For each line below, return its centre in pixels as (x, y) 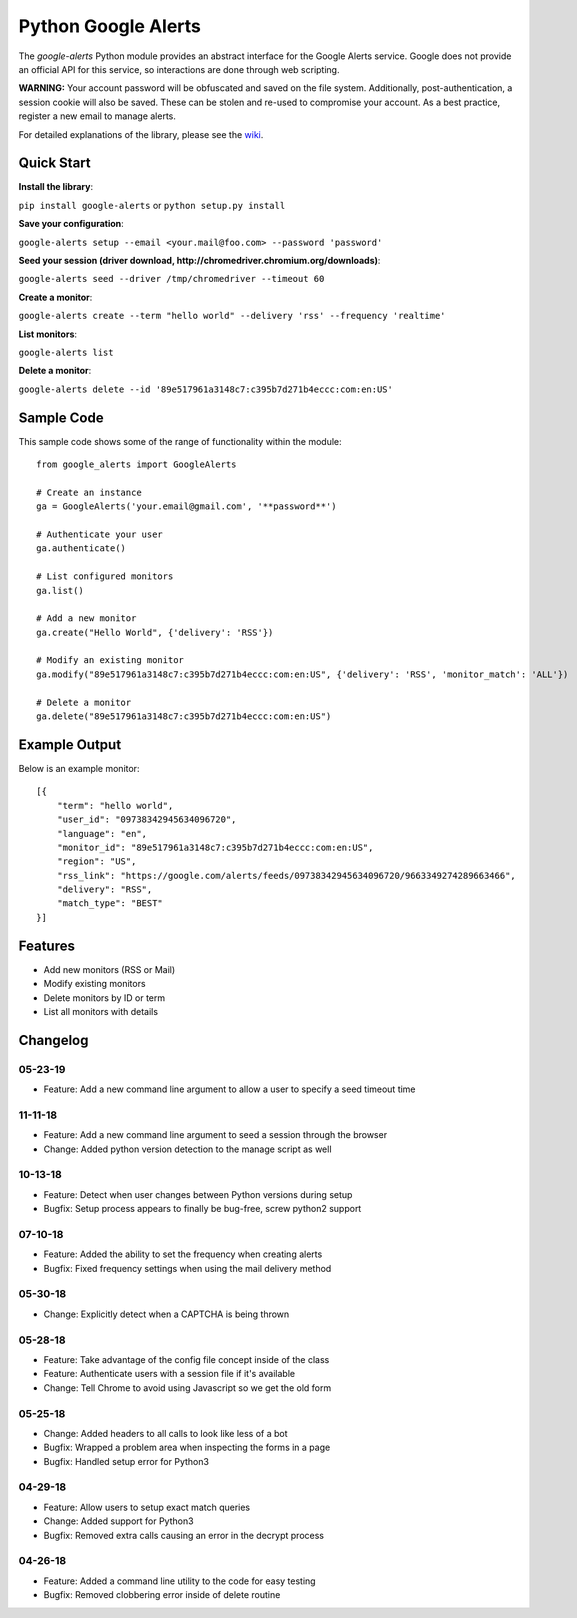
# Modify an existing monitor (110, 660)
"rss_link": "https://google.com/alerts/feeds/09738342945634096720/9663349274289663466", (286, 875)
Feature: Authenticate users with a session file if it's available (169, 1374)
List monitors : (48, 334)
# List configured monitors (105, 576)
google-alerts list (66, 352)
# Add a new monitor (86, 618)
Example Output (70, 744)
